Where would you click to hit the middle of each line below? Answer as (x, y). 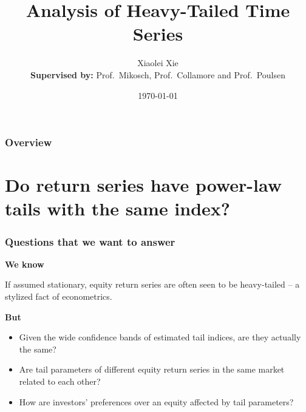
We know (25, 264)
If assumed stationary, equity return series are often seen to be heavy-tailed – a (152, 284)
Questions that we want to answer (90, 241)
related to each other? (60, 381)
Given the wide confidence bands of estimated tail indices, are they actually (160, 337)
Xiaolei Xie (158, 63)
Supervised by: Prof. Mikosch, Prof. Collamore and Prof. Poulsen (158, 74)
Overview (29, 142)
